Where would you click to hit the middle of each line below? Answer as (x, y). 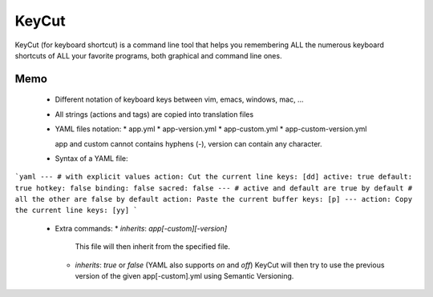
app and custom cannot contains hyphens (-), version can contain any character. (188, 143)
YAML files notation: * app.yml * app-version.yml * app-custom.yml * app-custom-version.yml (211, 129)
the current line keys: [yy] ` (76, 211)
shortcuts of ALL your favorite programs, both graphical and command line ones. (148, 55)
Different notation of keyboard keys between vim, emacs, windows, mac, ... (179, 99)
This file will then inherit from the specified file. (152, 247)
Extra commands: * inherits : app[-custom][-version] (141, 228)
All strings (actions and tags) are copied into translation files (154, 114)
